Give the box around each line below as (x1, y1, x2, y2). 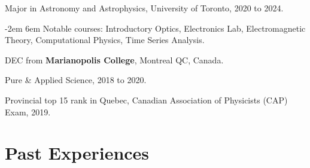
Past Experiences (5, 140, 150, 165)
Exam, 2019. (5, 105, 51, 118)
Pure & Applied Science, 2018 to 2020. (5, 74, 147, 86)
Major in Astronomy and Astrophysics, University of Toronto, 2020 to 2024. (5, 2, 284, 14)
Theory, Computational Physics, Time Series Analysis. (5, 33, 205, 46)
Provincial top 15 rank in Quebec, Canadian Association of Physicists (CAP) (5, 93, 288, 106)
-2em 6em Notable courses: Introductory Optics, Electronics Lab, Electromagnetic (5, 22, 306, 34)
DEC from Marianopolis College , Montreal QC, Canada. (5, 53, 224, 66)
